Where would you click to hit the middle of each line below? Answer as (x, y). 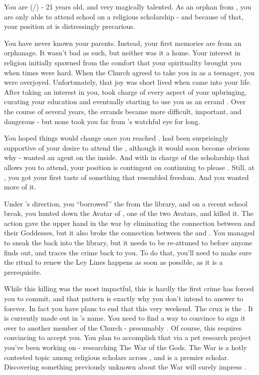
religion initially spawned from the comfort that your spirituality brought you (123, 62)
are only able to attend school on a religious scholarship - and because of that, (124, 16)
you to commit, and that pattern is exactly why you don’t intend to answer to (124, 298)
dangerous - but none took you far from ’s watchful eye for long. (102, 121)
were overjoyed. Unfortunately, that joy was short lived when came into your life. (128, 82)
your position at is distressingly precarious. (70, 26)
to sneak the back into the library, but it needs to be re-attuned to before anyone (128, 243)
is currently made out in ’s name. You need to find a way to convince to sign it (125, 318)
